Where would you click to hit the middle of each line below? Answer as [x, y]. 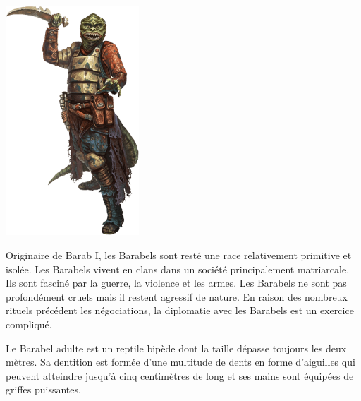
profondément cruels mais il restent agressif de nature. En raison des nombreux [177, 296]
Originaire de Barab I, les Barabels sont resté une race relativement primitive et [179, 255]
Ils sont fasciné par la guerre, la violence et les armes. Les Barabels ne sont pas [176, 283]
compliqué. [29, 324]
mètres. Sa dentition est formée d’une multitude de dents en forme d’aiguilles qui [180, 362]
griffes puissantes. [43, 389]
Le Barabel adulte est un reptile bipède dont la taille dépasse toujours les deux [176, 348]
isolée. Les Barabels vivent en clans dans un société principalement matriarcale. [178, 269]
